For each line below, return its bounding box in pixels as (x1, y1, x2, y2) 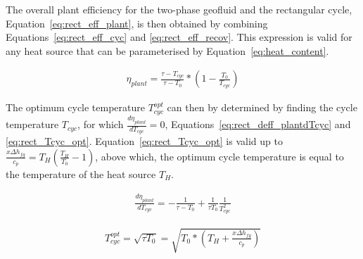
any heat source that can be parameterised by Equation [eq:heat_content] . (6, 43, 329, 58)
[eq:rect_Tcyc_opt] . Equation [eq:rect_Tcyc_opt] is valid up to (6, 134, 283, 149)
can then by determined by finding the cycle (167, 100, 357, 115)
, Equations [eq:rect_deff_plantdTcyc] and (165, 117, 351, 132)
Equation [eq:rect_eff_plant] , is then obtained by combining (6, 15, 268, 30)
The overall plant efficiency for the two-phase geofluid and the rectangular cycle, (6, 2, 352, 16)
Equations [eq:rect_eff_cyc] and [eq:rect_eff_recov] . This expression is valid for (6, 30, 352, 44)
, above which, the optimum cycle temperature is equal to (95, 149, 344, 163)
